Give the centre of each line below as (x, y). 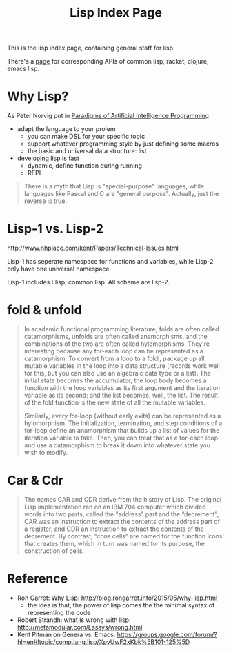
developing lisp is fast (48, 158)
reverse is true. (46, 201)
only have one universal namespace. (59, 269)
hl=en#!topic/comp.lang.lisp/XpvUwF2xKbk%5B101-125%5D (103, 642)
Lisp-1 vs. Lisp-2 (56, 229)
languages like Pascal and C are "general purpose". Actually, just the (121, 194)
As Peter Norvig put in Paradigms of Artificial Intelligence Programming (108, 116)
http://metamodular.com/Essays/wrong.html (80, 627)
